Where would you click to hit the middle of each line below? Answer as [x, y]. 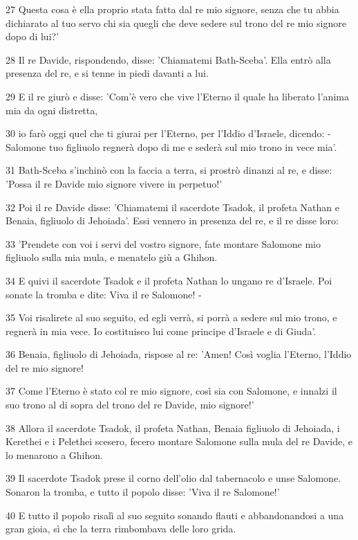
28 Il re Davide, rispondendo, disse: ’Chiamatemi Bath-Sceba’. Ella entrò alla [168, 59]
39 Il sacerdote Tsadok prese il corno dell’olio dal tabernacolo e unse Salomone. [173, 478]
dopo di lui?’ [32, 36]
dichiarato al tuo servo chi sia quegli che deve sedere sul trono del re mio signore [176, 22]
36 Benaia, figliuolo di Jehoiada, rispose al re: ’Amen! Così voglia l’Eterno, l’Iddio [179, 354]
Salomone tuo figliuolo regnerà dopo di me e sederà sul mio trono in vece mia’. [171, 146]
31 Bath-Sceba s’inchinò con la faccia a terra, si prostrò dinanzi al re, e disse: [169, 170]
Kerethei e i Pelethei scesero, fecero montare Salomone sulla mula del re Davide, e [179, 441]
